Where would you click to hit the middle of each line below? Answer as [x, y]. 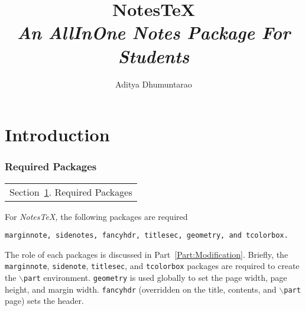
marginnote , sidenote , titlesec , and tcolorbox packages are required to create [152, 266]
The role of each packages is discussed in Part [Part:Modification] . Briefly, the [147, 254]
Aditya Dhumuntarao [154, 84]
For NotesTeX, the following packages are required [96, 216]
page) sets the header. [44, 301]
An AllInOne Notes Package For [154, 33]
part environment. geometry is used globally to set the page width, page [155, 277]
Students [154, 56]
